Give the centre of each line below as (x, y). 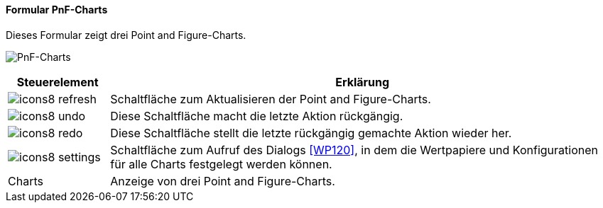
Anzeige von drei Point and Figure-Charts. (223, 181)
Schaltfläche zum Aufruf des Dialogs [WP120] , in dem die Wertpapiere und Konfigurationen (354, 150)
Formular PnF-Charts (57, 10)
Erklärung (363, 82)
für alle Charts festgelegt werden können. (221, 164)
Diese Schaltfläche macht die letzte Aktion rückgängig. (257, 116)
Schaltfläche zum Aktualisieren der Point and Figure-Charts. (271, 99)
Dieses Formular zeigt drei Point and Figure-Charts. (126, 35)
